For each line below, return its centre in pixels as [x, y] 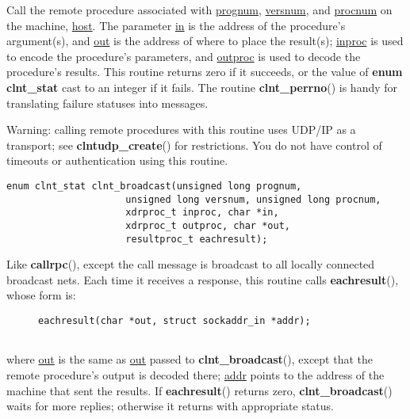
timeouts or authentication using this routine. [117, 160]
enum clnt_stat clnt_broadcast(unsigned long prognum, [154, 186]
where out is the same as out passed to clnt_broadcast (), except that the [190, 359]
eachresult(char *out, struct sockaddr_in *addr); [174, 321]
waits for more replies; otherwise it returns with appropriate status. [170, 406]
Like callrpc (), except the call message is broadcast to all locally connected [191, 264]
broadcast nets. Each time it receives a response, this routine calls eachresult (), [203, 279]
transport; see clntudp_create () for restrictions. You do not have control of [194, 145]
